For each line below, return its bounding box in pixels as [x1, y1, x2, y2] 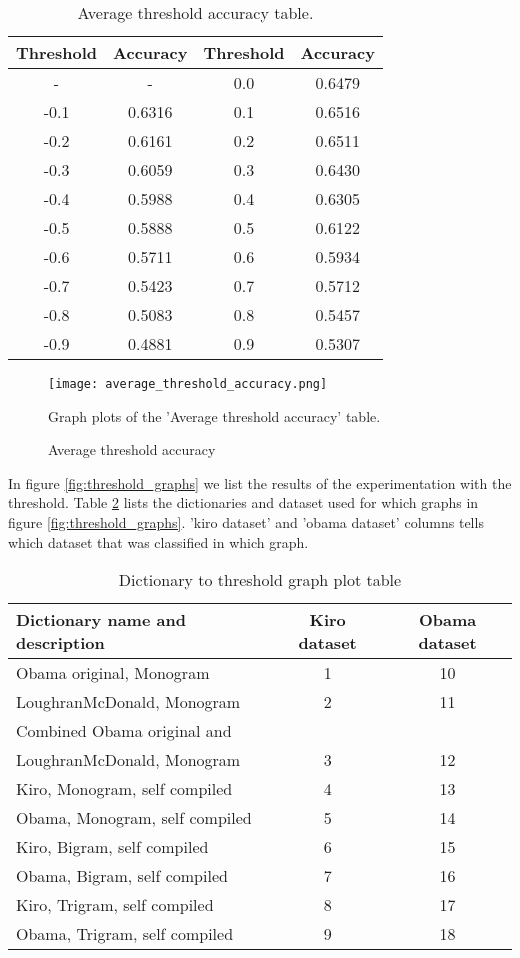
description [16, 631, 105, 655]
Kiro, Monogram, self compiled [16, 777, 233, 801]
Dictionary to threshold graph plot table [118, 568, 402, 592]
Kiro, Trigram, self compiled [16, 893, 214, 917]
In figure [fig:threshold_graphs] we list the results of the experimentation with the [8, 472, 512, 493]
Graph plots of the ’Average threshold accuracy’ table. [48, 405, 381, 426]
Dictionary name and [16, 608, 186, 632]
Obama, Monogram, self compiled [16, 806, 252, 830]
